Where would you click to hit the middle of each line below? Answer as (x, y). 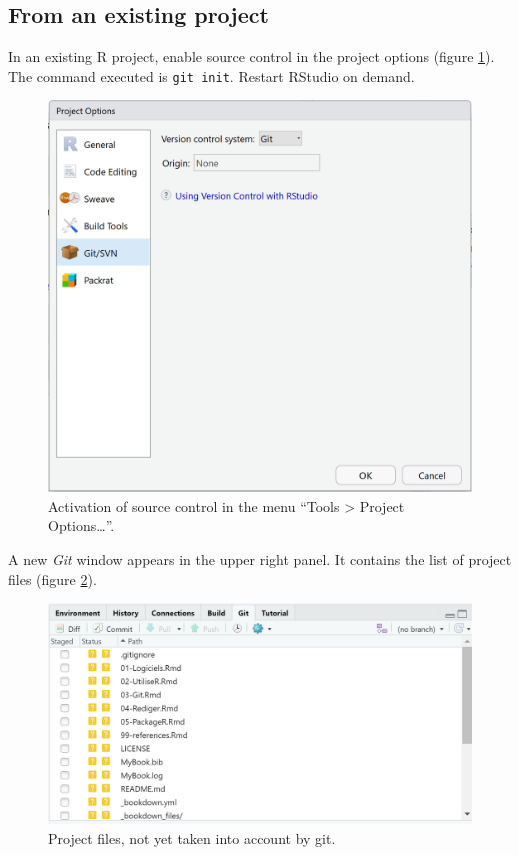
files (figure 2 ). (52, 578)
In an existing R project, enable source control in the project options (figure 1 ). (251, 56)
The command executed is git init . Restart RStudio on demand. (211, 75)
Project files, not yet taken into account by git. (192, 837)
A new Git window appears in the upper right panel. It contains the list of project (260, 558)
